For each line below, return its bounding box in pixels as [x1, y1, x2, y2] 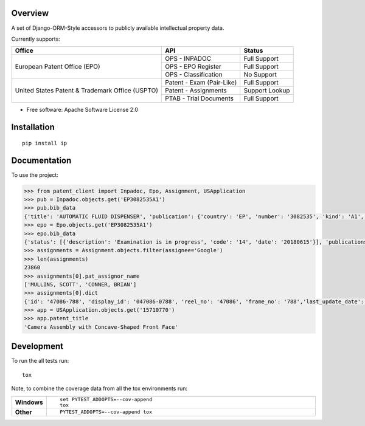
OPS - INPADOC [165, 55, 212, 63]
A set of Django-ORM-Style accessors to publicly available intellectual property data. [11, 24, 224, 32]
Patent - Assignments [165, 86, 228, 95]
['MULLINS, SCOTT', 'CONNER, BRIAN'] [24, 281, 137, 288]
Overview [11, 8, 49, 18]
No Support [243, 70, 277, 79]
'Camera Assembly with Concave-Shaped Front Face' [24, 323, 179, 331]
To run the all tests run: [11, 357, 69, 365]
